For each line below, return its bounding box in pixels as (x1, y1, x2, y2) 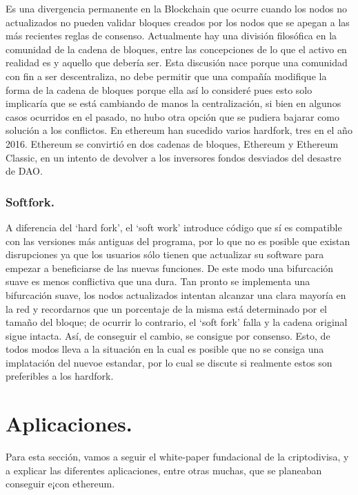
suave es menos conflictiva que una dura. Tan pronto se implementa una (6, 274, 310, 289)
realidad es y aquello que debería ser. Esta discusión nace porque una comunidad (6, 55, 348, 70)
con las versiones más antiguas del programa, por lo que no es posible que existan (6, 233, 350, 248)
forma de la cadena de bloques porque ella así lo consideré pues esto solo (6, 82, 312, 97)
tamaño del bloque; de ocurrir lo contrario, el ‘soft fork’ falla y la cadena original (6, 315, 348, 329)
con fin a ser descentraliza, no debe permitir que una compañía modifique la (6, 68, 327, 83)
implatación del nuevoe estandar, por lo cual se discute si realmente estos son (6, 355, 332, 369)
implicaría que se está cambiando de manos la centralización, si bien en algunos (6, 96, 341, 110)
